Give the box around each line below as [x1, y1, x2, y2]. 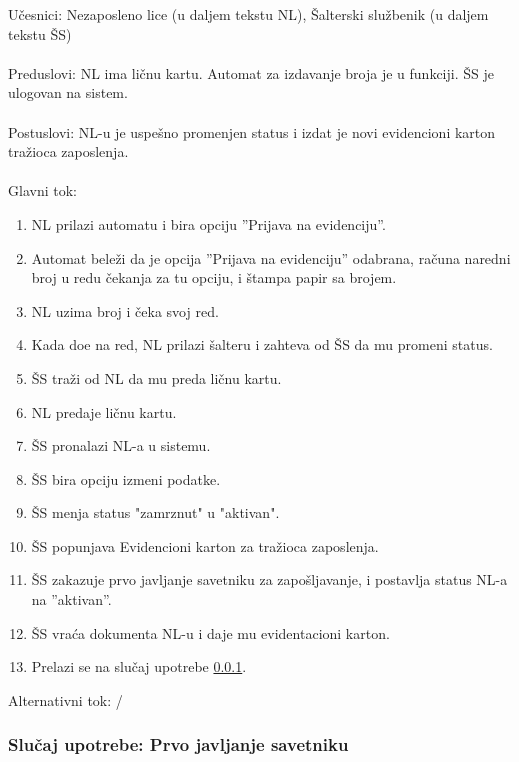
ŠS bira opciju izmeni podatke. [31, 468, 221, 489]
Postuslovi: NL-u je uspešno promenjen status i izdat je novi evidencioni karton [8, 121, 496, 142]
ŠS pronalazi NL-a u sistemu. [31, 435, 211, 456]
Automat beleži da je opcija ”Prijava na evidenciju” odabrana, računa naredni [31, 247, 511, 268]
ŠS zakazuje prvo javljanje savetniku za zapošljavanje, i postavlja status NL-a [31, 569, 508, 590]
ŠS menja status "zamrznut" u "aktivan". [31, 502, 280, 523]
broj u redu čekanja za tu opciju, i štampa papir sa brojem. [31, 267, 397, 288]
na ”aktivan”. [31, 589, 112, 610]
